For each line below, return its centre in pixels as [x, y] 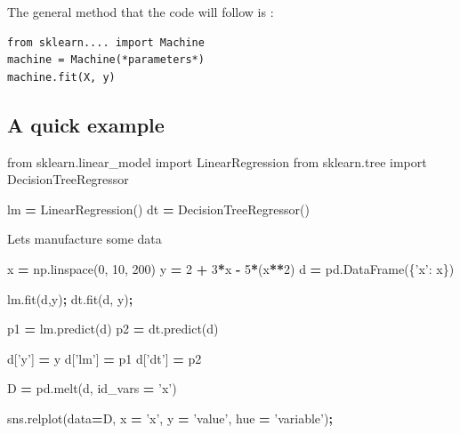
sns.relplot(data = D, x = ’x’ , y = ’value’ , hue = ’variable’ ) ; [170, 418]
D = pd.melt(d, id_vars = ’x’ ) [92, 388]
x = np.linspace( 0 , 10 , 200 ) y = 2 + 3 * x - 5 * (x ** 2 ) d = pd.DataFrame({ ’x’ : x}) [231, 268]
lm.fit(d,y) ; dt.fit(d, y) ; [70, 298]
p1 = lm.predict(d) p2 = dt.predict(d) [113, 329]
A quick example [86, 124]
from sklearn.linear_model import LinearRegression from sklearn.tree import [217, 161]
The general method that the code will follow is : [141, 12]
